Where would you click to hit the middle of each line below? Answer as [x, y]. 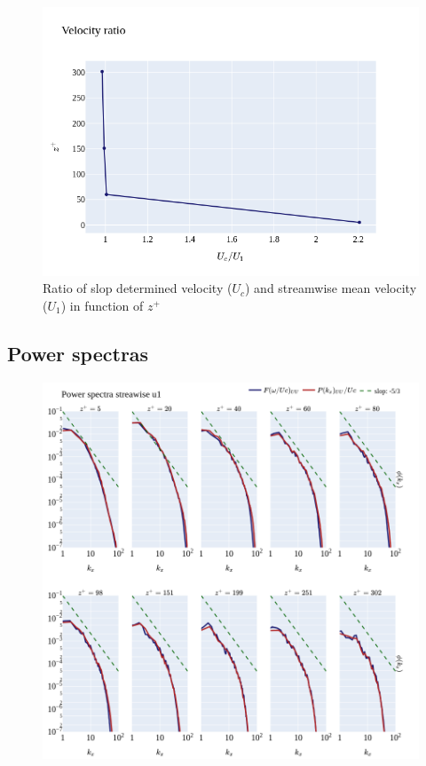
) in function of [102, 306]
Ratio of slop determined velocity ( [138, 288]
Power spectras [78, 354]
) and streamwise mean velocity [331, 288]
